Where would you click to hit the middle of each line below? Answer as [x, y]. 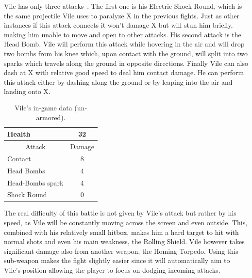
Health [19, 134]
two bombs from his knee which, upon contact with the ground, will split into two [126, 53]
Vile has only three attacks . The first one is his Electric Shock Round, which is [123, 6]
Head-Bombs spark [35, 182]
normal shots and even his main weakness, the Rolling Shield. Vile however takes [124, 241]
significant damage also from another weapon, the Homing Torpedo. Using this [121, 251]
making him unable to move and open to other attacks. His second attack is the [123, 34]
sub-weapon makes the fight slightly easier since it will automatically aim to [117, 260]
